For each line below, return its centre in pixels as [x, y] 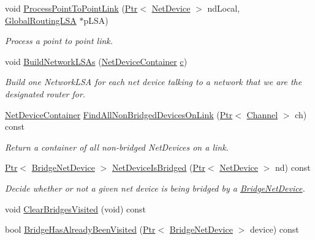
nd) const [293, 167]
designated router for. [45, 93]
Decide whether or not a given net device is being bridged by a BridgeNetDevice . [155, 188]
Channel [262, 114]
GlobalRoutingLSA [41, 20]
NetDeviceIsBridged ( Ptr [158, 167]
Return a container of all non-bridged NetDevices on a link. [117, 147]
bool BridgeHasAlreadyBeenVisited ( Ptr [80, 229]
